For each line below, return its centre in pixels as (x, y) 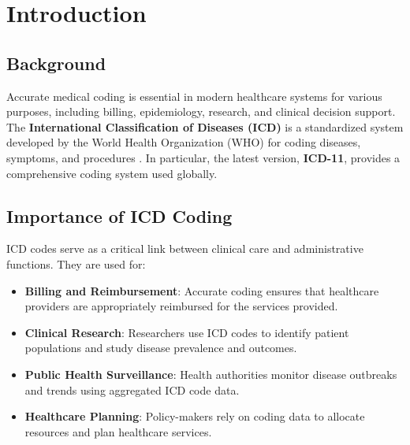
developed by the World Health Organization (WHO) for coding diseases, (184, 142)
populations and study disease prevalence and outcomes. (161, 348)
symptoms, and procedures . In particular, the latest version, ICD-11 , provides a (203, 157)
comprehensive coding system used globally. (112, 173)
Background (56, 63)
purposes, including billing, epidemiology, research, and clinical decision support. (201, 111)
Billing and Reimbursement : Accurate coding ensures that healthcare (202, 290)
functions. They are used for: (76, 263)
